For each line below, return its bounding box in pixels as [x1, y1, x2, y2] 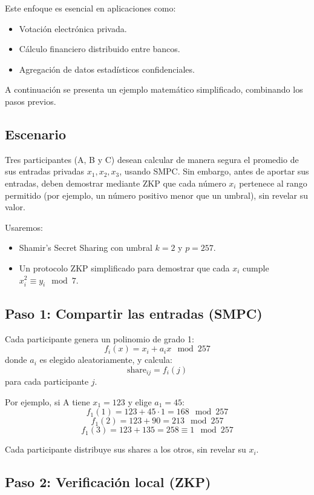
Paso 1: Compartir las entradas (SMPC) [5, 304, 263, 322]
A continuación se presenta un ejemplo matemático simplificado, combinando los [5, 83, 303, 96]
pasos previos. [5, 95, 56, 107]
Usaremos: [5, 221, 43, 233]
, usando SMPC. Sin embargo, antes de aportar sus [119, 165, 309, 178]
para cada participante [5, 375, 89, 388]
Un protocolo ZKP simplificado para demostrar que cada [19, 261, 230, 274]
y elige [128, 395, 152, 408]
